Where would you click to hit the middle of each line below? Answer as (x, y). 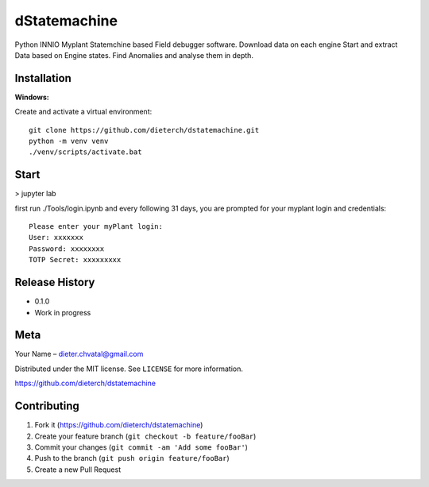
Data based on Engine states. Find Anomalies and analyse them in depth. (134, 55)
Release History (55, 282)
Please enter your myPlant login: (96, 227)
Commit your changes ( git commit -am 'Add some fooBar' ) (141, 447)
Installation (43, 78)
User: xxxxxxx (56, 238)
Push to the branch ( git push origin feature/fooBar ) (132, 458)
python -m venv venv (69, 141)
